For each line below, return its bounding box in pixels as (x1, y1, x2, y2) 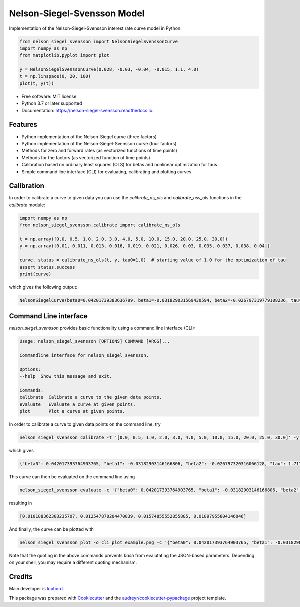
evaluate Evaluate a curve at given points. (19, 401, 136, 407)
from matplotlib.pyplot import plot (19, 53, 110, 58)
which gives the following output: (9, 284, 77, 290)
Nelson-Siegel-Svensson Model (9, 8, 145, 19)
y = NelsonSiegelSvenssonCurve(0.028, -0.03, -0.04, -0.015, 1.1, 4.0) (19, 67, 199, 72)
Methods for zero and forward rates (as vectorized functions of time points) (21, 148, 177, 154)
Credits (9, 573, 33, 581)
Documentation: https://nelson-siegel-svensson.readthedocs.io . (21, 107, 154, 113)
